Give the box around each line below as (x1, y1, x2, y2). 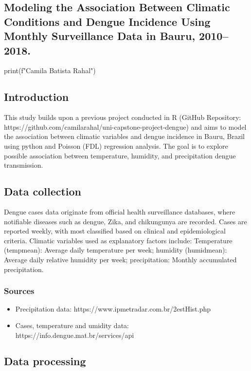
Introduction (4, 89, 69, 104)
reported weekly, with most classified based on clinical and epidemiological (4, 226, 226, 236)
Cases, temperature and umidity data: (15, 320, 129, 330)
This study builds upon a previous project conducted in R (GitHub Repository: (4, 112, 241, 122)
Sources (4, 285, 35, 297)
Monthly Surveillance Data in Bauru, (4, 28, 196, 43)
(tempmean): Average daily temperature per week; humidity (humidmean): (4, 245, 227, 255)
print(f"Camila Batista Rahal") (4, 65, 96, 76)
